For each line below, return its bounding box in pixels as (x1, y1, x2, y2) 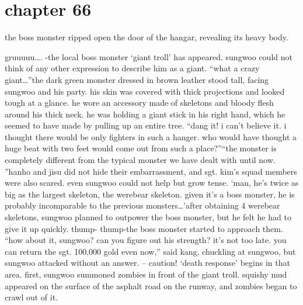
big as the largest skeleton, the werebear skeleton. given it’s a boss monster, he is (5, 188, 295, 200)
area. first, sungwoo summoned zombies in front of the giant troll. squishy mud (5, 268, 287, 280)
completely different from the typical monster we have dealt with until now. (5, 154, 276, 166)
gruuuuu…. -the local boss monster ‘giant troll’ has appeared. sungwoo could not (5, 50, 292, 63)
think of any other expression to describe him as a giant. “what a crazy (5, 62, 260, 74)
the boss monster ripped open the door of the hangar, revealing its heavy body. (5, 31, 288, 43)
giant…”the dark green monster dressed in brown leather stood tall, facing (5, 73, 269, 85)
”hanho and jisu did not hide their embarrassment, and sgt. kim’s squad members (5, 165, 297, 177)
